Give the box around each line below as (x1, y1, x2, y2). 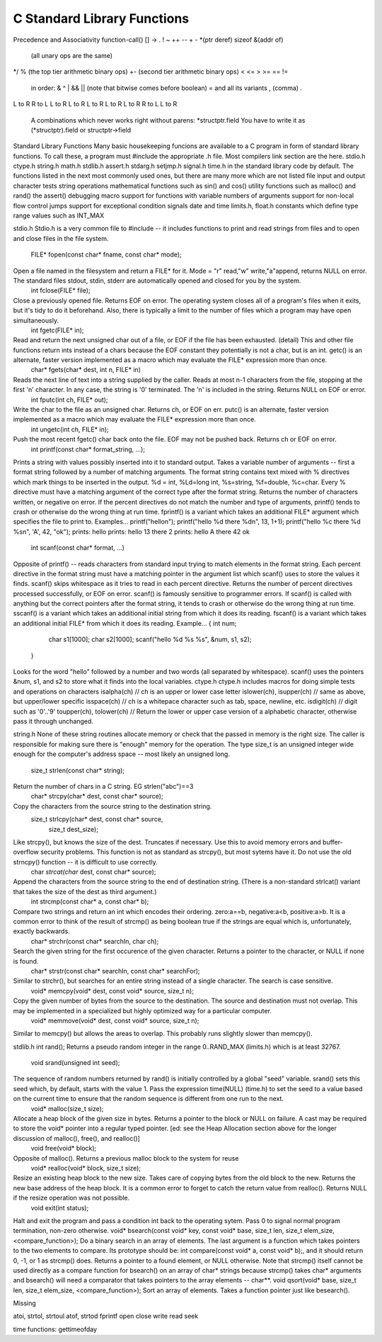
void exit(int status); (30, 1203, 89, 1212)
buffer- (322, 838, 343, 846)
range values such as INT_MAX (13, 211, 105, 220)
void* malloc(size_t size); (30, 1104, 104, 1112)
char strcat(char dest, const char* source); (30, 868, 156, 876)
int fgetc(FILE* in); (30, 326, 84, 334)
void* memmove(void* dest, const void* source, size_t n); (30, 1016, 199, 1025)
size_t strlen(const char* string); (30, 766, 125, 774)
